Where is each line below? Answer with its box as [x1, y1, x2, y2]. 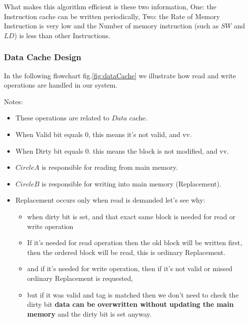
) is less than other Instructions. [14, 30, 111, 40]
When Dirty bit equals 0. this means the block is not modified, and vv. [15, 145, 229, 156]
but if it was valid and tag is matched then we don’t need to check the [27, 289, 239, 299]
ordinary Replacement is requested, [27, 273, 133, 283]
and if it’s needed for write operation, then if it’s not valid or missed [27, 263, 233, 274]
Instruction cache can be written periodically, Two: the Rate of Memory [4, 11, 220, 21]
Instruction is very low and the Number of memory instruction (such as [4, 21, 219, 31]
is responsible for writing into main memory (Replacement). [42, 178, 222, 188]
